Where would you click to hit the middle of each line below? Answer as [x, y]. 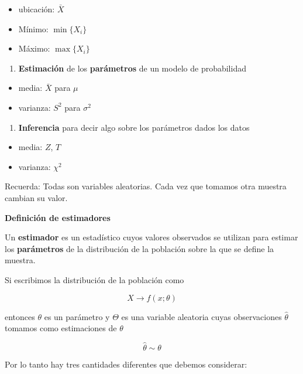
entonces [20, 316]
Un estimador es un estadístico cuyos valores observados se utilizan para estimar [151, 237]
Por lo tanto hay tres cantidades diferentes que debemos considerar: [126, 364]
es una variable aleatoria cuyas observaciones [202, 316]
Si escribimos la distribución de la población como [94, 279]
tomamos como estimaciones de [61, 328]
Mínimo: [33, 28]
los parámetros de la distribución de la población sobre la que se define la [140, 248]
